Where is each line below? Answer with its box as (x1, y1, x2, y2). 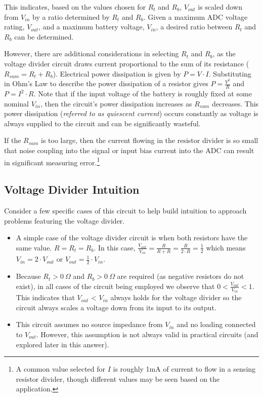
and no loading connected (177, 319, 256, 330)
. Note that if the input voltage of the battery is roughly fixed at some (33, 88, 252, 99)
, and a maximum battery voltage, (38, 21, 145, 32)
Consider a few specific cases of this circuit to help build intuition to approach (4, 205, 247, 216)
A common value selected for (16, 364, 106, 374)
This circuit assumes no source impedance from (16, 319, 163, 330)
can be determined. (14, 31, 74, 42)
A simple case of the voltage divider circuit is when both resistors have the (16, 232, 248, 243)
